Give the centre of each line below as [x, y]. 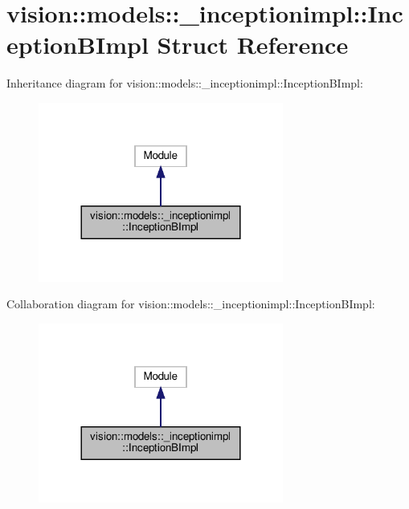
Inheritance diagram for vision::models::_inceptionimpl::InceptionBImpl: [185, 83]
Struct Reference [253, 45]
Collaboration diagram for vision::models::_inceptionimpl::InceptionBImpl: [191, 304]
